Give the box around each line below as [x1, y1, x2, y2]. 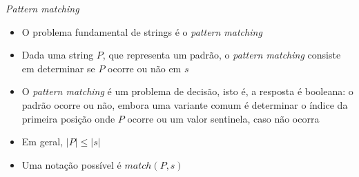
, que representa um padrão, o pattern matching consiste [102, 48, 341, 62]
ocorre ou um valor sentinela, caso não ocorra [127, 111, 320, 125]
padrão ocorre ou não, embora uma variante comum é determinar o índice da [21, 97, 348, 112]
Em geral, [21, 134, 64, 149]
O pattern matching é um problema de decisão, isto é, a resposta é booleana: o [21, 84, 353, 98]
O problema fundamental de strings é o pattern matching [21, 24, 262, 39]
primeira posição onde [21, 111, 115, 125]
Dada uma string [21, 48, 94, 62]
